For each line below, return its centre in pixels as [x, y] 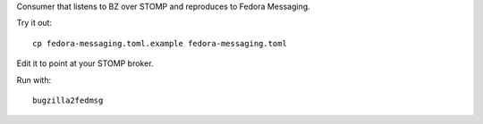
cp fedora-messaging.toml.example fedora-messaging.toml [160, 43]
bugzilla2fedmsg [68, 100]
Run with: [34, 79]
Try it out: [34, 23]
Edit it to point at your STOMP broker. [85, 63]
